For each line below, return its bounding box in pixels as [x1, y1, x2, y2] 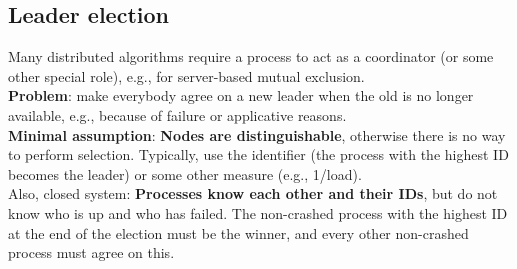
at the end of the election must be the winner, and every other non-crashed [8, 222, 469, 243]
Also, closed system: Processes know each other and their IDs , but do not [8, 183, 498, 204]
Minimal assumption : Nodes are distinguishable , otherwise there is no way [8, 124, 506, 145]
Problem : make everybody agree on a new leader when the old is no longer [8, 85, 474, 106]
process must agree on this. [8, 242, 175, 263]
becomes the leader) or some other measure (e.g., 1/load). [8, 163, 362, 184]
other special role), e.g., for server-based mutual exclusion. [8, 65, 365, 86]
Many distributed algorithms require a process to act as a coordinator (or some [8, 46, 494, 67]
